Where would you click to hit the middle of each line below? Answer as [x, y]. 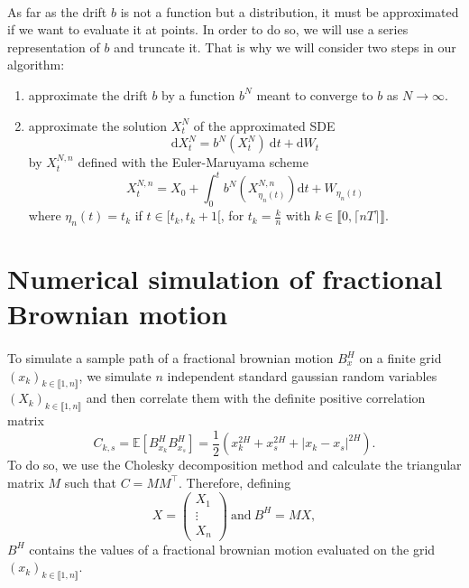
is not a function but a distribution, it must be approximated [290, 11]
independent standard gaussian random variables [302, 375]
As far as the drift [57, 11]
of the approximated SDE [264, 125]
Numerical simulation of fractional [225, 279]
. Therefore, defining [234, 482]
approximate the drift [88, 94]
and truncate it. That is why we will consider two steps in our [285, 47]
